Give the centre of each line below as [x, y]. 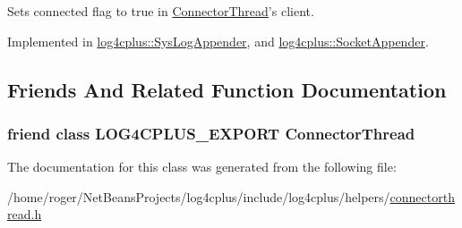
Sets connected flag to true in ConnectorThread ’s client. [161, 11]
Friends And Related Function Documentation [227, 89]
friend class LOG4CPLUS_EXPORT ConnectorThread [211, 133]
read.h [25, 214]
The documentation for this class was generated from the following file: [202, 167]
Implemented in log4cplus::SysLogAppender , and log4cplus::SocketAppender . [218, 41]
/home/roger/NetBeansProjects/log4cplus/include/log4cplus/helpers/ [199, 196]
